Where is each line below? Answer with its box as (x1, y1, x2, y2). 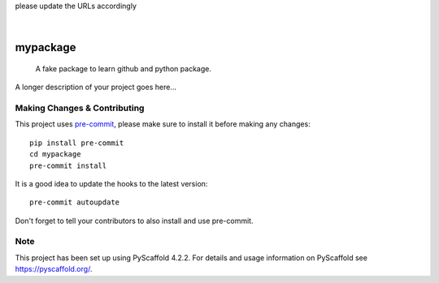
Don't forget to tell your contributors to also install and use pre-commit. (15, 216, 254, 225)
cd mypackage (29, 150, 81, 159)
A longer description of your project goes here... (15, 82, 176, 92)
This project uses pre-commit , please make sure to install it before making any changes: (15, 119, 311, 129)
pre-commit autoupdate (29, 198, 120, 207)
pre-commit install (29, 161, 107, 170)
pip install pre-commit (29, 138, 124, 148)
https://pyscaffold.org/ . (15, 264, 93, 274)
